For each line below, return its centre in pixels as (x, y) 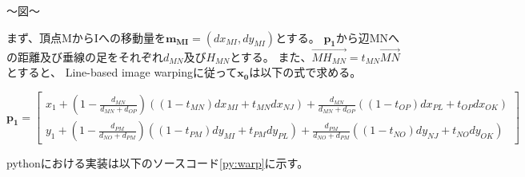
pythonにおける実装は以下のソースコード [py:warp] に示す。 (158, 163)
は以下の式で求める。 (305, 72)
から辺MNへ (368, 37)
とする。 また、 (271, 56)
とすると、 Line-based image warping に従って (122, 72)
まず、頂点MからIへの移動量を (86, 37)
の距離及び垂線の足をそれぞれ (85, 56)
